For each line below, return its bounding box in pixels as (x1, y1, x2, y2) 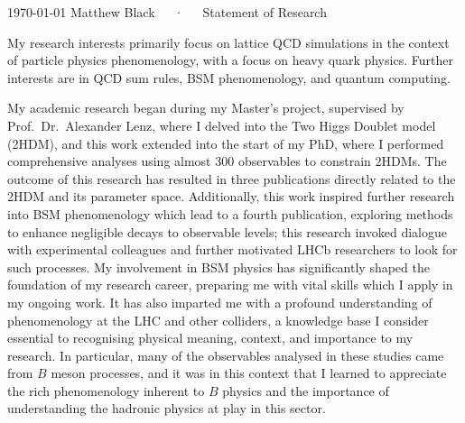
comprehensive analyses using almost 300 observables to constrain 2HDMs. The (7, 152, 447, 170)
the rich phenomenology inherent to (7, 381, 205, 400)
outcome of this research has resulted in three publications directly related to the (7, 169, 456, 188)
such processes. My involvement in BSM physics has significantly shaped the (7, 257, 430, 276)
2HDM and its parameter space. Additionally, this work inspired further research (7, 187, 455, 206)
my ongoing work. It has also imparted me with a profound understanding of (7, 292, 432, 311)
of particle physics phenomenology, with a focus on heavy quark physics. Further (7, 51, 453, 69)
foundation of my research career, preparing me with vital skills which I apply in (7, 275, 453, 294)
